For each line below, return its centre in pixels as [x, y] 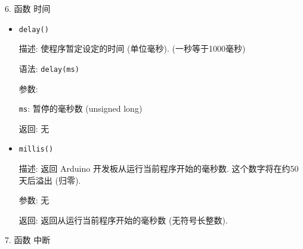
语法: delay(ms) [49, 68]
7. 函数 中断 [28, 240]
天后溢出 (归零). [50, 180]
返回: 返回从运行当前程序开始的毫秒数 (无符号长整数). [123, 220]
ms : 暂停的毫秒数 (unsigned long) [81, 108]
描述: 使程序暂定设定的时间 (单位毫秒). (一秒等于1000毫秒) [132, 48]
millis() [36, 149]
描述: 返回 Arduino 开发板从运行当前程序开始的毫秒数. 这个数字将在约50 [159, 168]
